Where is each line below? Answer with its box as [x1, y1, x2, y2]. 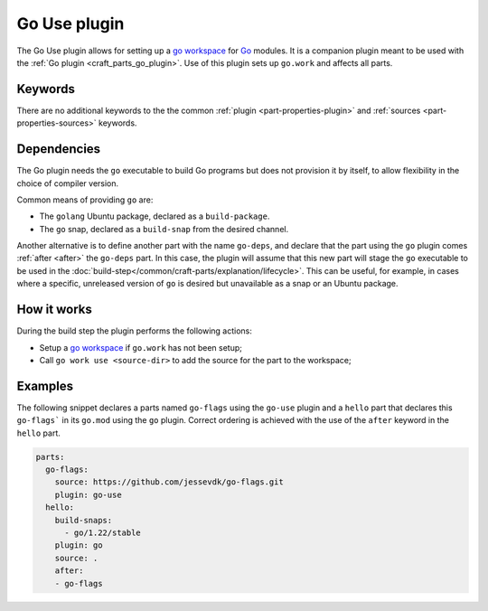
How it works [16, 302, 92, 317]
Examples [16, 378, 74, 393]
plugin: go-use [54, 489, 122, 500]
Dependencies [16, 141, 101, 157]
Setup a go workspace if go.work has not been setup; [39, 342, 243, 352]
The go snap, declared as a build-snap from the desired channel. [39, 223, 289, 234]
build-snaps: [54, 515, 113, 525]
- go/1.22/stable [64, 527, 142, 538]
